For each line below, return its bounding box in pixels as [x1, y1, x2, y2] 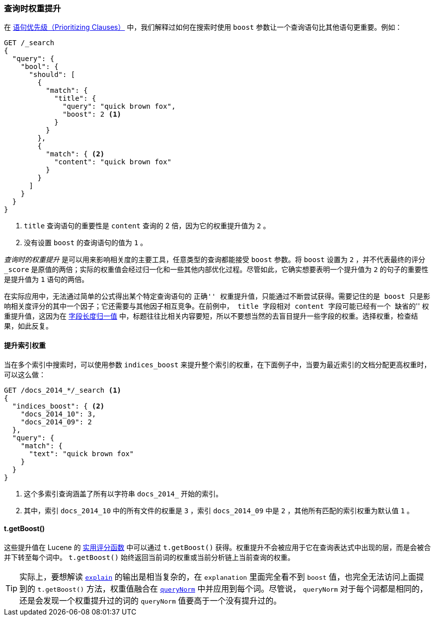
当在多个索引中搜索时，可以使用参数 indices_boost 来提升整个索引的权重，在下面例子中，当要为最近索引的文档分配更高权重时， [4, 360, 431, 369]
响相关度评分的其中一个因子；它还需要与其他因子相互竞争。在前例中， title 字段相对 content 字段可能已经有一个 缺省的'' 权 [4, 302, 429, 311]
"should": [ [29, 70, 75, 79]
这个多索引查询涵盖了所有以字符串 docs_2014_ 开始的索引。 [24, 489, 223, 498]
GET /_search [4, 39, 55, 47]
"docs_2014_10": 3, [20, 410, 96, 418]
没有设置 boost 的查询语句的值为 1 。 [24, 238, 147, 247]
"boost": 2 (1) [63, 110, 122, 119]
